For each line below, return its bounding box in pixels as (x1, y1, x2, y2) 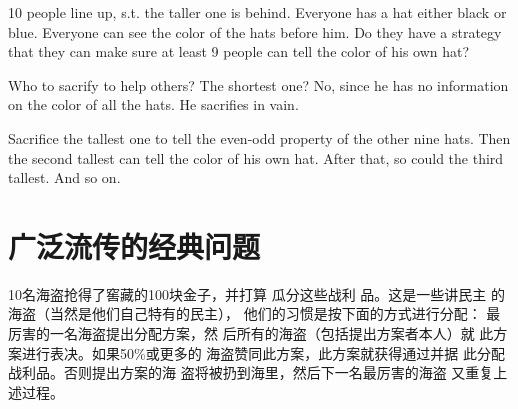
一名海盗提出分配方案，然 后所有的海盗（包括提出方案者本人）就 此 (49, 323, 494, 344)
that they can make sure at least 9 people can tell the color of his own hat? (8, 41, 470, 62)
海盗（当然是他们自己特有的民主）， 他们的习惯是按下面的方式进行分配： (8, 303, 482, 324)
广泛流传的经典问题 (8, 225, 261, 266)
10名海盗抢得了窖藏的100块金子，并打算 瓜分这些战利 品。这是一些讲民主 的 (8, 283, 505, 304)
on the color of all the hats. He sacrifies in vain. (8, 94, 299, 115)
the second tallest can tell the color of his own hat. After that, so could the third (8, 147, 504, 168)
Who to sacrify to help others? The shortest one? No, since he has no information (8, 74, 509, 95)
